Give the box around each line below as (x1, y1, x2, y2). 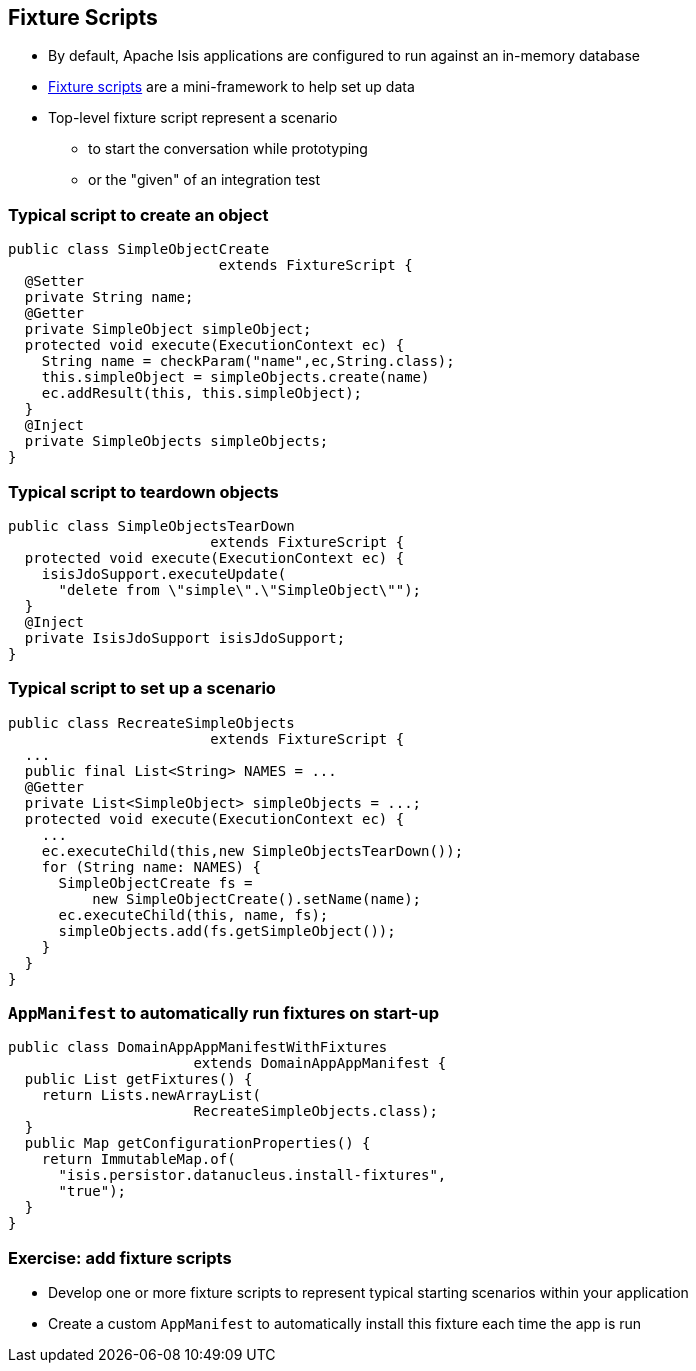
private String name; (24, 289, 194, 306)
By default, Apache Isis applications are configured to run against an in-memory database (48, 47, 641, 65)
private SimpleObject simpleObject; (24, 321, 312, 338)
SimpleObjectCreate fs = (58, 874, 253, 891)
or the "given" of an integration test (88, 171, 321, 189)
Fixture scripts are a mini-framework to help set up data (48, 78, 415, 96)
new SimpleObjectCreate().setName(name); (92, 890, 422, 907)
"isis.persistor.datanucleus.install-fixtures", (58, 1167, 447, 1184)
